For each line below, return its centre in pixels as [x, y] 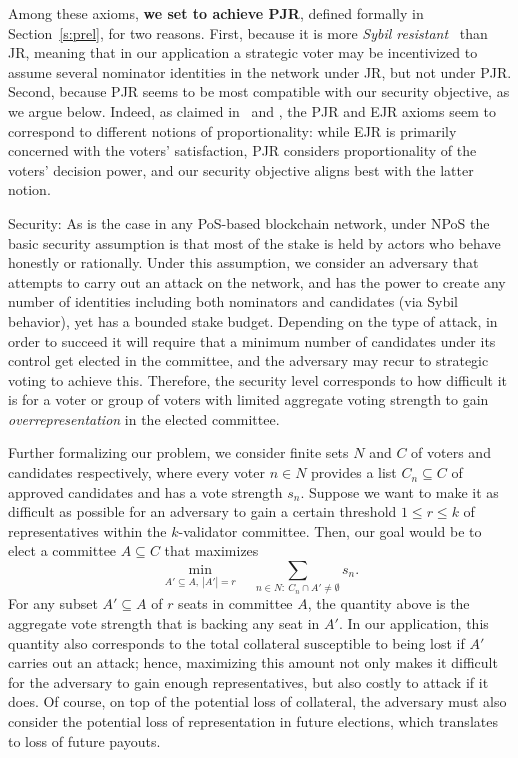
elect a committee [62, 550]
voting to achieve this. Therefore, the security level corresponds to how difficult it [258, 379]
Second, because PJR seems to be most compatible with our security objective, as [259, 91]
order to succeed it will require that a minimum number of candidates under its [252, 340]
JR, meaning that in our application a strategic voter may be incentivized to [243, 52]
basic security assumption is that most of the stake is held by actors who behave [254, 242]
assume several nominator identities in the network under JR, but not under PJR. [260, 71]
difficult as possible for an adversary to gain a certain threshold [202, 511]
